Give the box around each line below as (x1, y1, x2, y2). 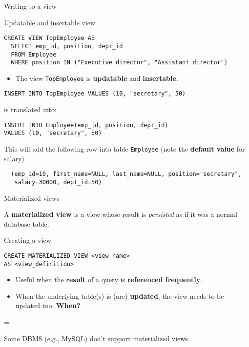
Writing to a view (4, 1, 57, 11)
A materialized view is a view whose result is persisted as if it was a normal (4, 209, 237, 219)
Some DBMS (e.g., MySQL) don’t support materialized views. (4, 333, 190, 343)
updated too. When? (15, 300, 81, 310)
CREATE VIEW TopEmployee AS (4, 35, 95, 42)
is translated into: (4, 104, 57, 115)
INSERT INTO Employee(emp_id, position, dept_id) (4, 121, 168, 129)
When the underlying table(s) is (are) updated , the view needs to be (15, 290, 224, 301)
